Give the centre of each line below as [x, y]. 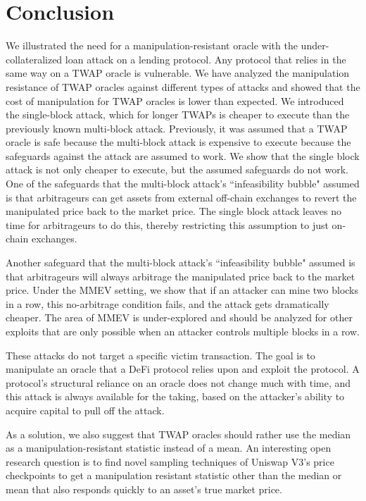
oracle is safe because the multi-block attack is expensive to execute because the [178, 142]
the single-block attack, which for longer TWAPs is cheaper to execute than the [178, 115]
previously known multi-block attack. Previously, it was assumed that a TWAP [177, 128]
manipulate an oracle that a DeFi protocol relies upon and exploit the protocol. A [183, 369]
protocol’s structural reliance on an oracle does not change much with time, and [178, 382]
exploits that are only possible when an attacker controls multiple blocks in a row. [183, 331]
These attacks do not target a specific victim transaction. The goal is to [160, 355]
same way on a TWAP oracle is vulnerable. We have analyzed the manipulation [178, 73]
